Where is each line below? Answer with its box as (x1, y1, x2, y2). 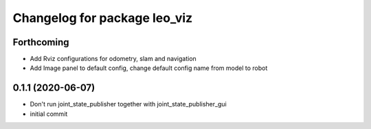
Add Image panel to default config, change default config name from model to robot (30, 64, 268, 72)
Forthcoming (12, 36, 69, 48)
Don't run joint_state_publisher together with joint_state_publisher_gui (30, 100, 227, 108)
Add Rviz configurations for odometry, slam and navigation (30, 55, 197, 63)
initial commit (30, 110, 68, 118)
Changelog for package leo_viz (12, 10, 193, 25)
